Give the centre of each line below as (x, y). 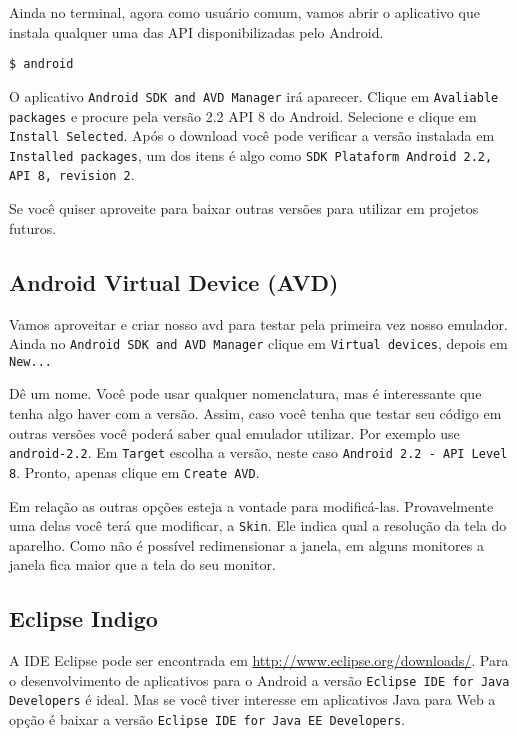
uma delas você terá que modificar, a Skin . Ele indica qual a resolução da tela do (258, 525)
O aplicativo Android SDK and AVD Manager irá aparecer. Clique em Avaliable (254, 95)
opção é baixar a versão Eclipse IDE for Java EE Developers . (207, 719)
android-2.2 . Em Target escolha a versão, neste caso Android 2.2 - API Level (258, 452)
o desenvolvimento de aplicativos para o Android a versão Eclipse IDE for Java (259, 679)
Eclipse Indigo (83, 618)
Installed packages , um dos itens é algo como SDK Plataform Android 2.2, (251, 154)
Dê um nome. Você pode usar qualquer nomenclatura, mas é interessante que (245, 393)
